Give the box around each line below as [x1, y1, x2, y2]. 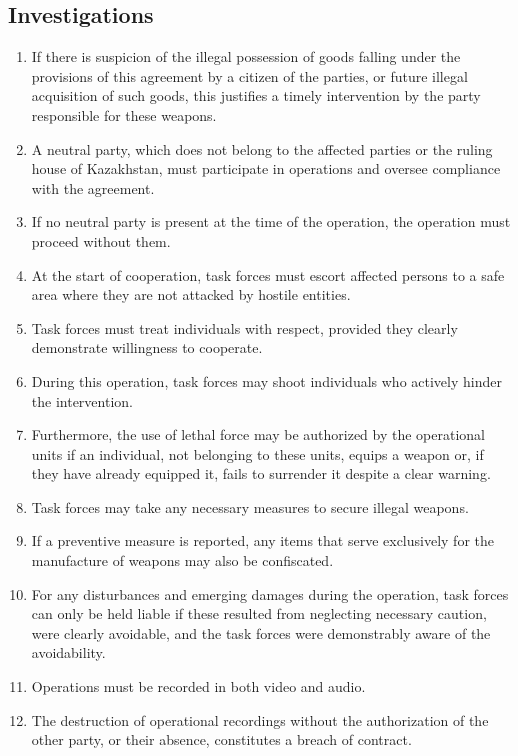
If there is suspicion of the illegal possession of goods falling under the [31, 46, 461, 67]
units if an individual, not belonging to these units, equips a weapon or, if [31, 443, 484, 464]
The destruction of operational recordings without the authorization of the [31, 709, 489, 730]
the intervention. [31, 390, 133, 411]
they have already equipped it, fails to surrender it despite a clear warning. [31, 463, 491, 484]
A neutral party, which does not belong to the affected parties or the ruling [31, 138, 493, 159]
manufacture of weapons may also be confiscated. [31, 550, 334, 571]
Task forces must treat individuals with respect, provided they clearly [31, 317, 458, 338]
